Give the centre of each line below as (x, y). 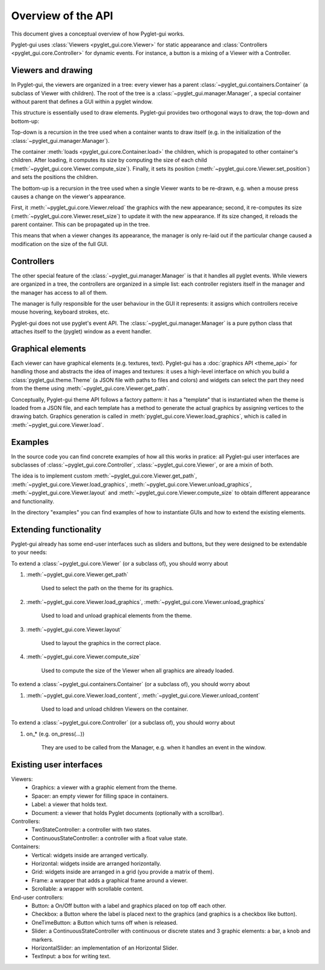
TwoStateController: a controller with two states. (91, 830)
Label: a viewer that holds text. (70, 804)
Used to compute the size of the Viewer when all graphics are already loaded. (138, 670)
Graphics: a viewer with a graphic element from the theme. (104, 787)
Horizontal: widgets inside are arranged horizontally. (97, 863)
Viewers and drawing (52, 70)
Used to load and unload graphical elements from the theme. (116, 616)
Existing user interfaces (57, 765)
